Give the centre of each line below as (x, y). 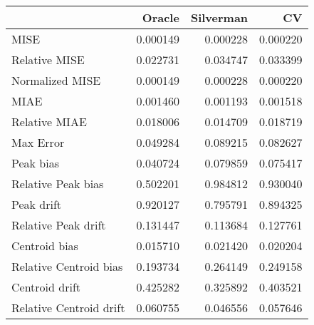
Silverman (219, 17)
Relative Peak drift (59, 225)
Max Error (38, 142)
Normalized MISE (56, 80)
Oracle (161, 17)
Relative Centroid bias (67, 266)
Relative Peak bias (58, 184)
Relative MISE (48, 60)
